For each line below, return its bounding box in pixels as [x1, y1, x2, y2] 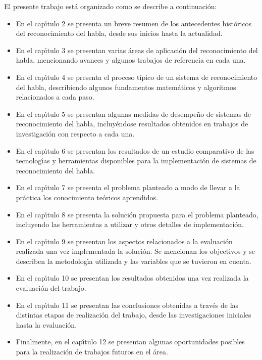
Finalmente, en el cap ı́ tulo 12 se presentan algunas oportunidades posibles [16, 336, 245, 347]
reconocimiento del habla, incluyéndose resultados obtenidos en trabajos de [16, 118, 248, 129]
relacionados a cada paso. [16, 92, 94, 102]
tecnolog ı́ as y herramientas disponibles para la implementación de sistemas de [16, 155, 256, 166]
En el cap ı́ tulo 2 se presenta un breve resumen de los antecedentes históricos [16, 18, 252, 28]
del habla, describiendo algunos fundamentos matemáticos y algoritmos [16, 81, 236, 92]
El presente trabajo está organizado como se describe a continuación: [4, 1, 217, 11]
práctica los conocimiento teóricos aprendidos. [16, 192, 158, 202]
